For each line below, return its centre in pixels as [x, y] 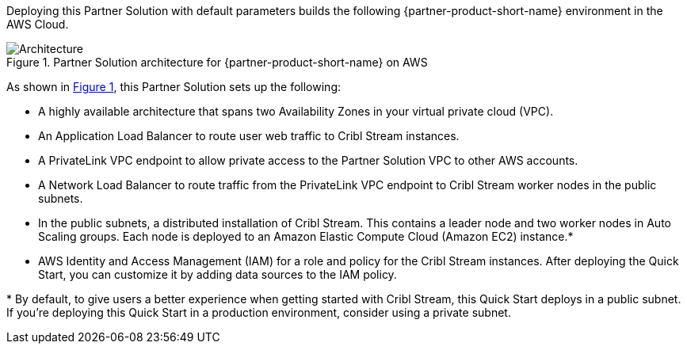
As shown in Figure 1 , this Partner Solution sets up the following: [174, 87]
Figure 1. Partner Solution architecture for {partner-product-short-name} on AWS [217, 62]
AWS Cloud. [38, 24]
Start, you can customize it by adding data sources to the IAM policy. [218, 274]
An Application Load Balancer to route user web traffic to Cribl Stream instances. [249, 136]
